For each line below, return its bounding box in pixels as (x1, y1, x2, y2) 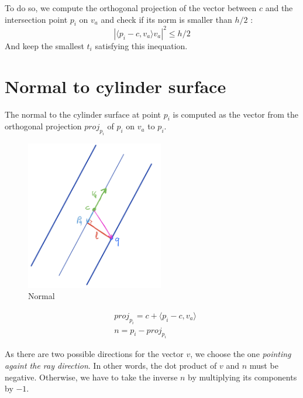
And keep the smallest (5, 39, 84, 52)
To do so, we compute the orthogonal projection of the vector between (5, 2, 257, 13)
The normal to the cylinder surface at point (5, 108, 161, 120)
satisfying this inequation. (95, 39, 188, 52)
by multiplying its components (188, 370, 297, 383)
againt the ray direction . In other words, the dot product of (5, 359, 217, 371)
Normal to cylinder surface (5, 74, 226, 98)
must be (249, 359, 278, 371)
